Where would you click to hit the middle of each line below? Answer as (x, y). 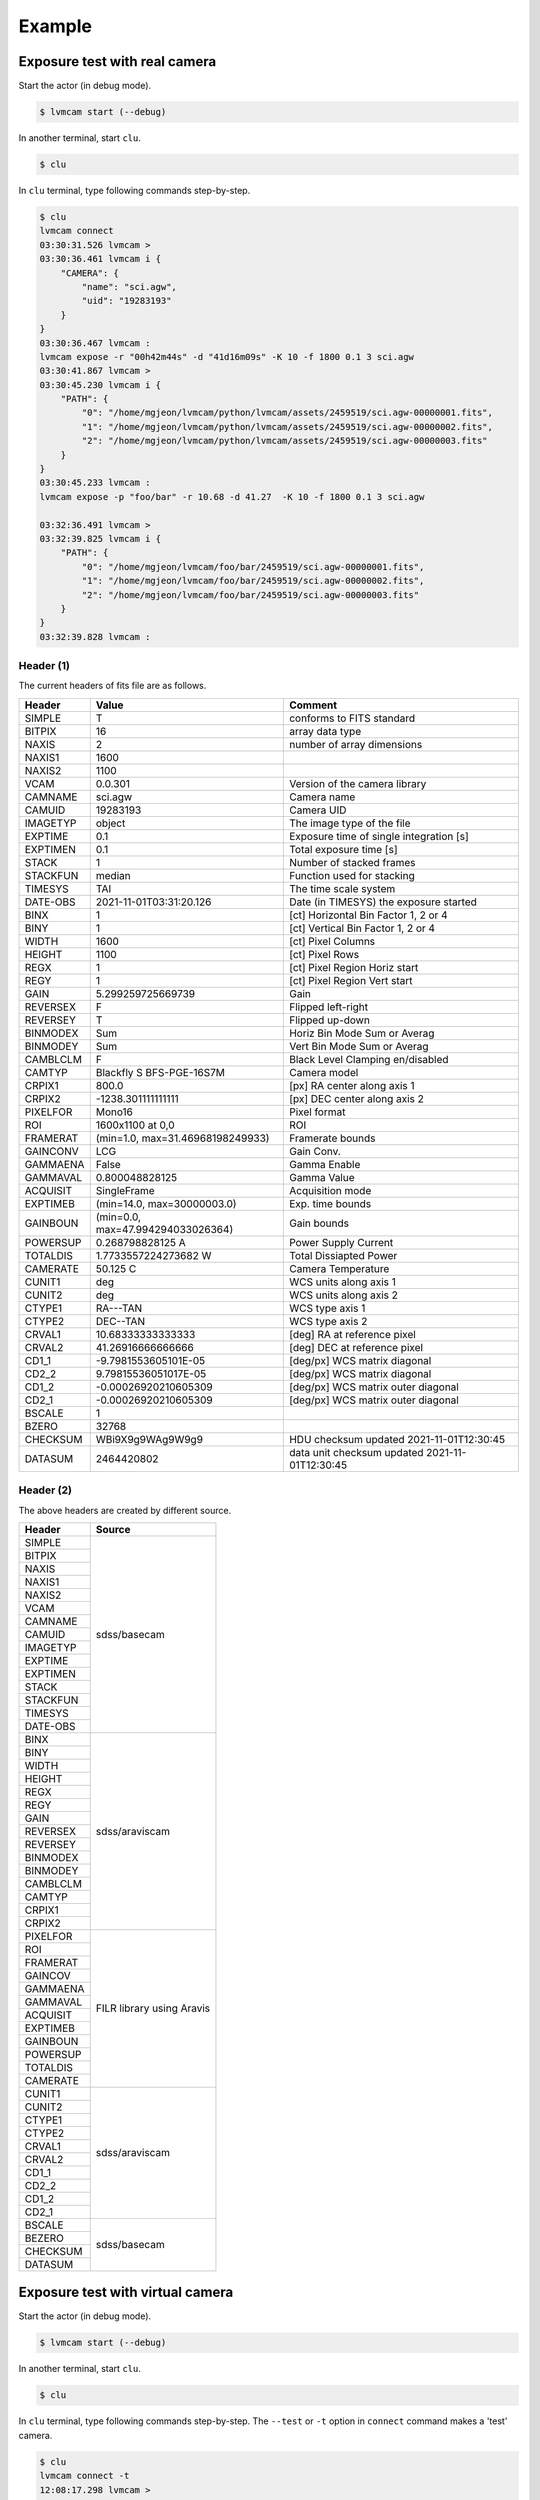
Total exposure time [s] (343, 849)
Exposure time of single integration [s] (378, 836)
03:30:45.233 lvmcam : (95, 483)
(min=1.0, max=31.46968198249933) (182, 1138)
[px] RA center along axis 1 (351, 1085)
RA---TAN (119, 1308)
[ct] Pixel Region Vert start (350, 980)
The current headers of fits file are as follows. (112, 686)
